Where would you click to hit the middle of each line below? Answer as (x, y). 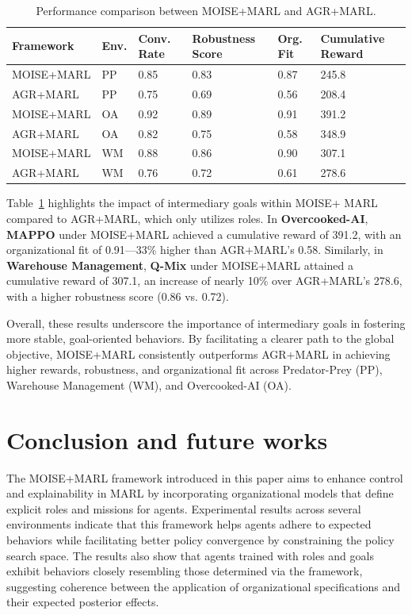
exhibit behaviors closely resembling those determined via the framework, (185, 571)
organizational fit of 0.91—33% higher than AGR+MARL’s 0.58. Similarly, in (195, 250)
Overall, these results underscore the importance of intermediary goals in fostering (206, 323)
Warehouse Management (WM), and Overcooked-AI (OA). (149, 384)
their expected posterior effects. (83, 602)
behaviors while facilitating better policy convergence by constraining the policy (200, 539)
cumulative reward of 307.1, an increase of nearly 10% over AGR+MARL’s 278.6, (204, 281)
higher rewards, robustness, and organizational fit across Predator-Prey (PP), (195, 369)
